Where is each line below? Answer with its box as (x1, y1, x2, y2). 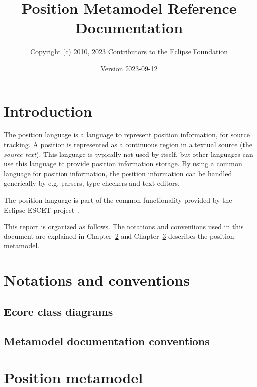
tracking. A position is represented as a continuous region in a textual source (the (4, 139, 252, 150)
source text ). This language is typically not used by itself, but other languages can (4, 149, 253, 159)
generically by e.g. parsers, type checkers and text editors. (4, 178, 180, 188)
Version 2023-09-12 (100, 63, 158, 73)
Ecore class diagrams (4, 304, 113, 319)
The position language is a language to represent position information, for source (4, 129, 250, 140)
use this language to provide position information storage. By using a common (4, 158, 242, 169)
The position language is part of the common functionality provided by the (4, 195, 232, 205)
